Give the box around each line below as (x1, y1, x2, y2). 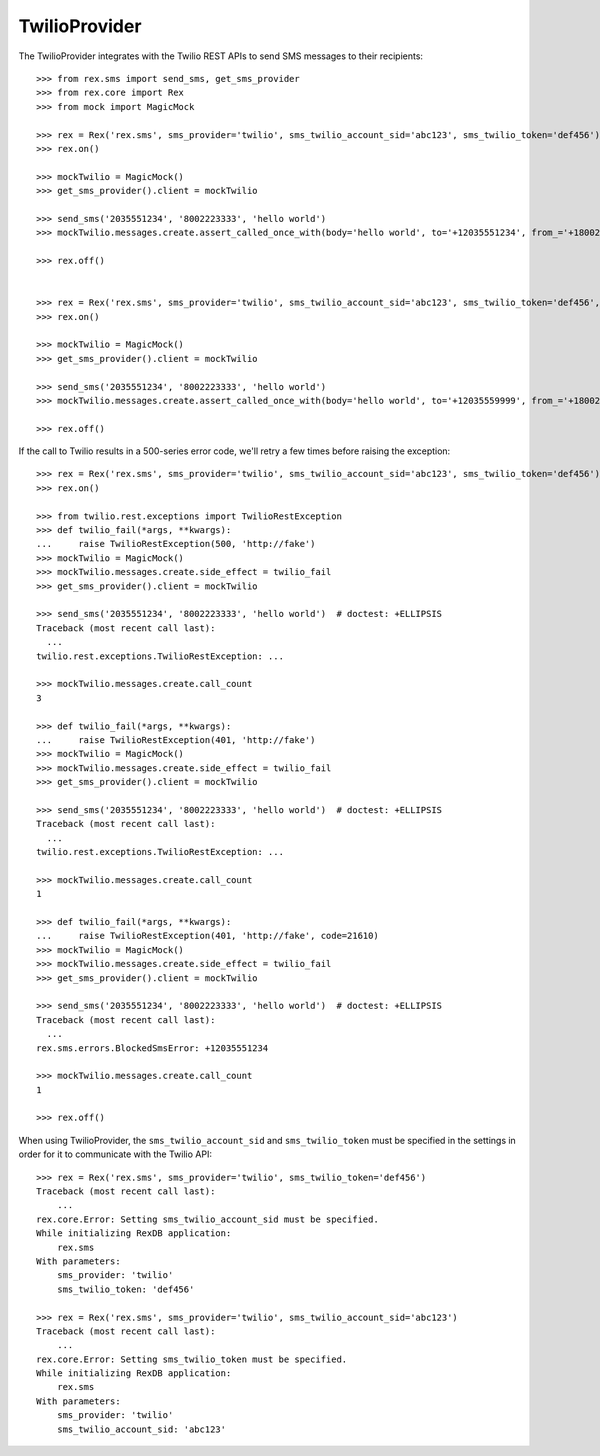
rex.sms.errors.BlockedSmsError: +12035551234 (36, 1042, 269, 1054)
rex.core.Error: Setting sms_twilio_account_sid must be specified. (36, 1213, 379, 1225)
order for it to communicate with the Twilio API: (18, 1148, 212, 1160)
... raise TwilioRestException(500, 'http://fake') (36, 538, 316, 550)
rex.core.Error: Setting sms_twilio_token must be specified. (36, 1353, 348, 1365)
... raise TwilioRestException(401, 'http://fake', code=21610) (36, 930, 379, 942)
